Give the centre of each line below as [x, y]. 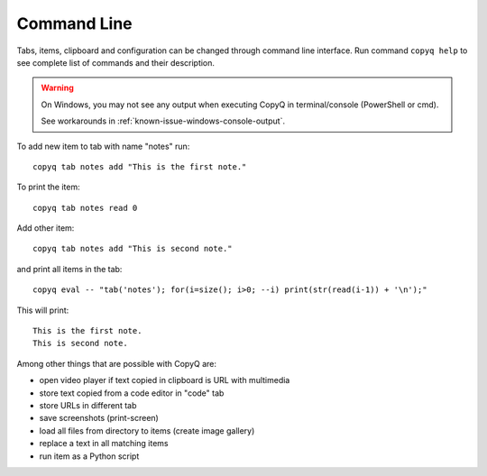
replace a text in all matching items [104, 444]
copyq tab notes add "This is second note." [133, 249]
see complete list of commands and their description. [116, 62]
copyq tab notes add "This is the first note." [140, 166]
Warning [57, 88]
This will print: [43, 310]
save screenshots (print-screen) [99, 418]
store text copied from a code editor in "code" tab [132, 393]
